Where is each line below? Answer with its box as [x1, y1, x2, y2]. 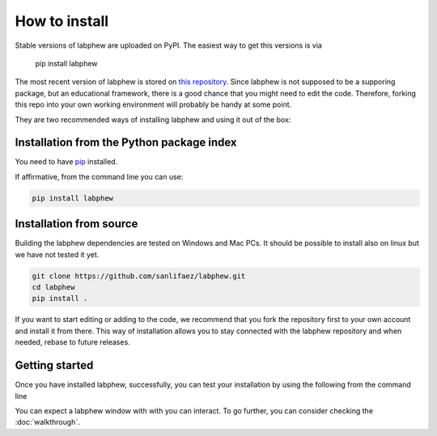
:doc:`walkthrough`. [15, 417, 80, 427]
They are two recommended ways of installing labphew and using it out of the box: [15, 114, 291, 125]
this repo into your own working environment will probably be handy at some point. [15, 99, 292, 109]
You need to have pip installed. [15, 157, 118, 167]
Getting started [15, 358, 94, 372]
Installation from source [15, 217, 138, 231]
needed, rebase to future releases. [15, 337, 131, 347]
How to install [15, 12, 109, 30]
